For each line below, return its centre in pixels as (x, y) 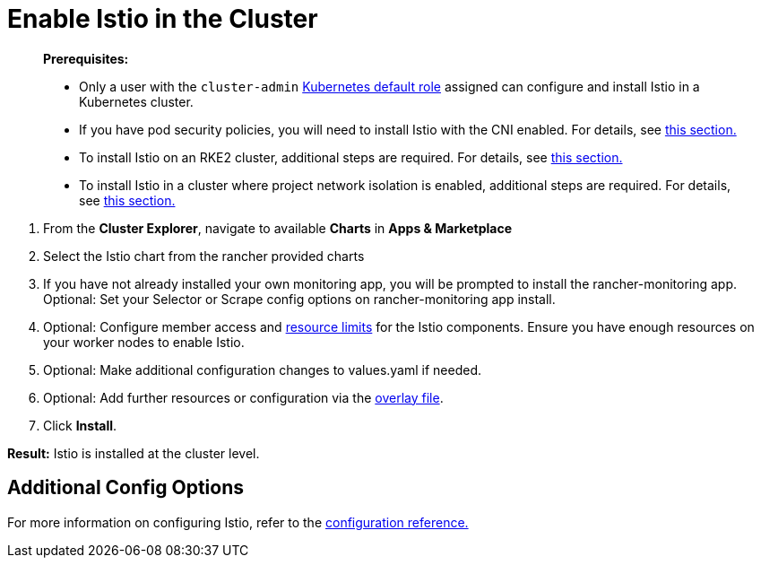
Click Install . (80, 425)
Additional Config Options (126, 488)
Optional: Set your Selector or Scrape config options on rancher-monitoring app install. (299, 299)
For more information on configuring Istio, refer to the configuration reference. (238, 522)
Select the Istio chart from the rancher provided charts (204, 256)
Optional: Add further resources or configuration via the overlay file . (243, 397)
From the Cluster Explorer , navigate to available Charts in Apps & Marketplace (277, 228)
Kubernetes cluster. (136, 101)
